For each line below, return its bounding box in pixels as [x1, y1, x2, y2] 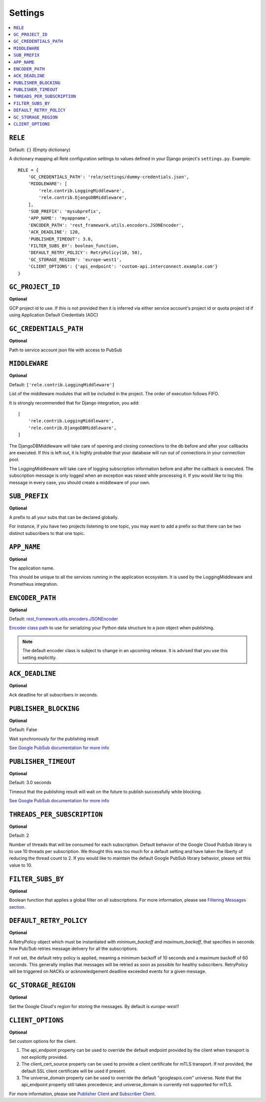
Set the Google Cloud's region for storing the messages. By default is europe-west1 [9, 1003, 179, 1009]
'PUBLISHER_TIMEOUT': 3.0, [28, 236, 94, 242]
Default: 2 [9, 832, 30, 839]
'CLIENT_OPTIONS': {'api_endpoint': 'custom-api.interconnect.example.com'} [28, 264, 218, 269]
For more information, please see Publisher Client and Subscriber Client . [9, 1091, 156, 1097]
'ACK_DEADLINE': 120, [28, 229, 81, 235]
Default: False [9, 726, 37, 733]
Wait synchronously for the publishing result [9, 736, 99, 742]
